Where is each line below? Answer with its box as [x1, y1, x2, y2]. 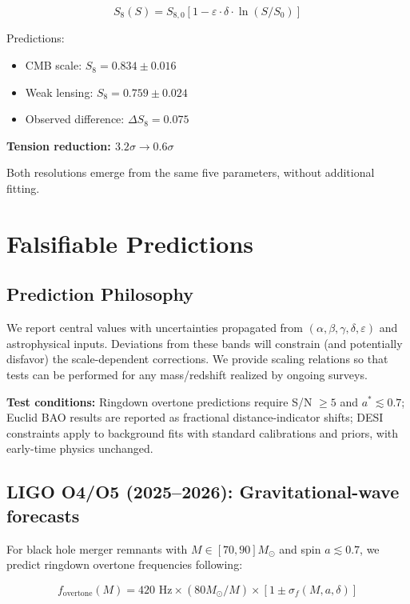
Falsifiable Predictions [6, 226, 253, 259]
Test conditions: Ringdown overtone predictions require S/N [6, 393, 312, 410]
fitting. [6, 180, 40, 197]
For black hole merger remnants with [6, 540, 188, 557]
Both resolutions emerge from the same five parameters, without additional [6, 164, 375, 181]
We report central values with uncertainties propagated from [6, 319, 304, 336]
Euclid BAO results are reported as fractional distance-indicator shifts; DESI [6, 409, 384, 426]
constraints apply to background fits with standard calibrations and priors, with [6, 424, 398, 441]
